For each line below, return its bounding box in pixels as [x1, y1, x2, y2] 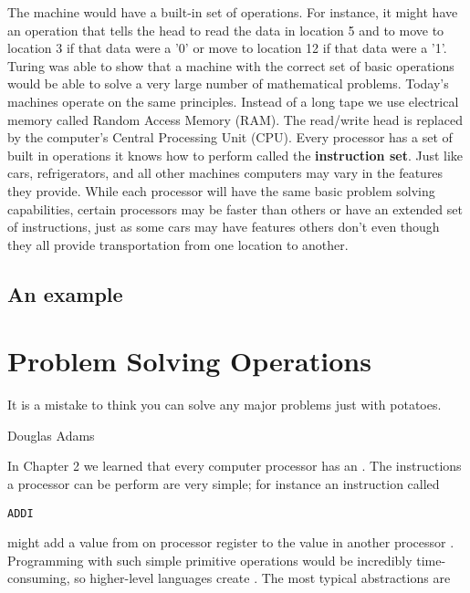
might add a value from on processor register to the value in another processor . [7, 533, 454, 552]
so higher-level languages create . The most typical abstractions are [74, 568, 451, 588]
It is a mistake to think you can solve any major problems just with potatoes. [7, 395, 442, 414]
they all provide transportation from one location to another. [7, 234, 349, 254]
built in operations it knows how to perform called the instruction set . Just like [7, 145, 464, 164]
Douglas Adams [7, 425, 95, 444]
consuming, [7, 568, 70, 588]
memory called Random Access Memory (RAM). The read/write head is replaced [7, 109, 463, 129]
